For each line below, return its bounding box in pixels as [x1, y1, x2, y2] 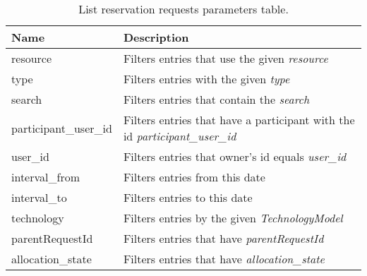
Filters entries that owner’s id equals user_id [123, 148, 347, 164]
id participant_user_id [123, 128, 236, 144]
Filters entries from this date [123, 169, 265, 185]
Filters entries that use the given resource [123, 50, 328, 66]
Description [123, 29, 189, 45]
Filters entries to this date [123, 189, 253, 205]
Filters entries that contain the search [123, 91, 310, 107]
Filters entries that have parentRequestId [123, 230, 324, 246]
